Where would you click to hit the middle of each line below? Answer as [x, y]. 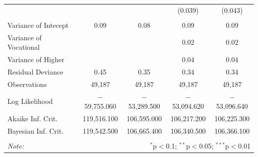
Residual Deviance [35, 71]
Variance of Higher [36, 59]
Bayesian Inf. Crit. [36, 130]
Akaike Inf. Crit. [33, 118]
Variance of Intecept [38, 25]
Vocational [24, 47]
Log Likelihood [30, 101]
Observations [27, 84]
